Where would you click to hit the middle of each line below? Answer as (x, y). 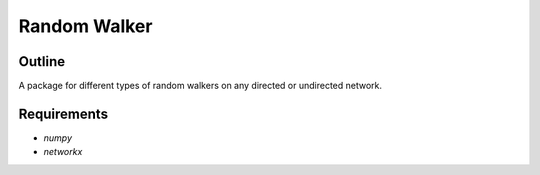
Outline (41, 61)
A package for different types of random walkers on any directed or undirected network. (200, 86)
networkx (63, 152)
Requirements (63, 113)
